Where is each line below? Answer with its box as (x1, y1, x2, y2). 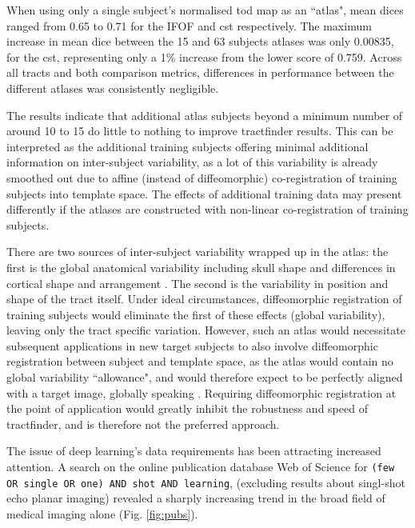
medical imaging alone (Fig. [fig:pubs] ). (6, 505, 198, 522)
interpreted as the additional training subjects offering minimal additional (6, 138, 369, 154)
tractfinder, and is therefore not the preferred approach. (6, 415, 280, 432)
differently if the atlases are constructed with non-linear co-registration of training (6, 201, 409, 218)
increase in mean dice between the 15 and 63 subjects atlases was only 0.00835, (6, 33, 394, 50)
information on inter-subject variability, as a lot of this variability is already (6, 154, 378, 170)
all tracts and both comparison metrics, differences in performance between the (6, 64, 394, 81)
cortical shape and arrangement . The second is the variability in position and (6, 274, 389, 291)
